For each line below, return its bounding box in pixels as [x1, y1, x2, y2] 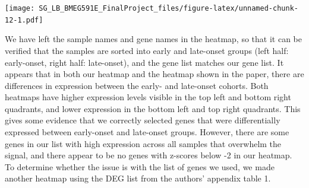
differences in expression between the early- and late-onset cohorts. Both [5, 79, 269, 91]
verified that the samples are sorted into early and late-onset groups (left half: [5, 44, 289, 56]
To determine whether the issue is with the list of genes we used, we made [5, 160, 275, 173]
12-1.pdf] [5, 15, 43, 24]
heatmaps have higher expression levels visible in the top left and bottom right [5, 91, 291, 103]
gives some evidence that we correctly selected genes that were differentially [5, 114, 280, 126]
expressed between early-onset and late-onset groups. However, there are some [5, 126, 289, 138]
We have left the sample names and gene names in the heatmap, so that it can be [5, 33, 302, 45]
